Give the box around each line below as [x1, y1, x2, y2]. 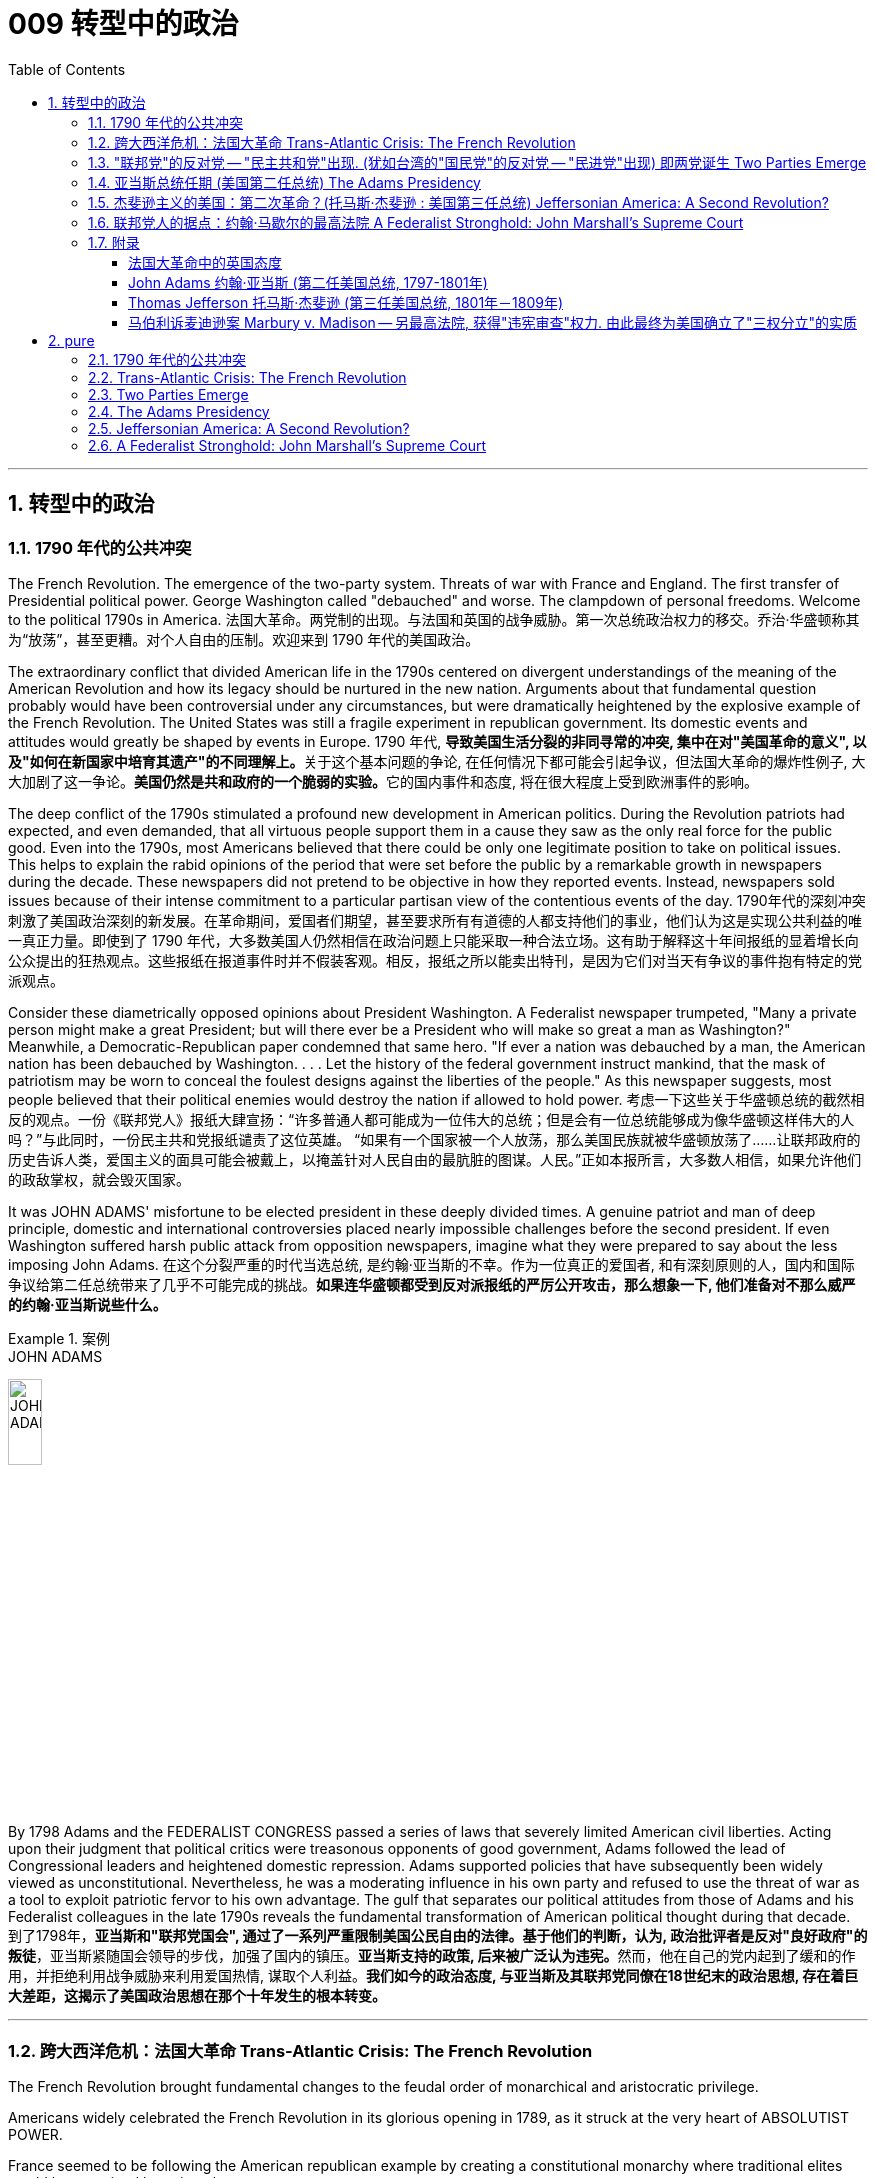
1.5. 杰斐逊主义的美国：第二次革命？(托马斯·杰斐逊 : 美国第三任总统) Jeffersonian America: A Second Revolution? [88, 193, 829, 211]
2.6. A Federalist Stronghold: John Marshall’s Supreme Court [88, 436, 487, 454]
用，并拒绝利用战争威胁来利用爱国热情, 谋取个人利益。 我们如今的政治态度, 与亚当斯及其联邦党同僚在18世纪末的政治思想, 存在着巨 [8, 1967, 859, 1985]
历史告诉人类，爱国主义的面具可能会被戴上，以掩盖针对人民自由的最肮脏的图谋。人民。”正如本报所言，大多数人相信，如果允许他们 [8, 1150, 862, 1168]
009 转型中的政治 [8, 7, 239, 41]
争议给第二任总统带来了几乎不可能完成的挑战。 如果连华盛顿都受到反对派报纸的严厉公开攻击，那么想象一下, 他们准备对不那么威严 [8, 1275, 856, 1293]
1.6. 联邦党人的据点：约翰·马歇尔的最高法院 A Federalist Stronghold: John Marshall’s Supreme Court [88, 213, 744, 231]
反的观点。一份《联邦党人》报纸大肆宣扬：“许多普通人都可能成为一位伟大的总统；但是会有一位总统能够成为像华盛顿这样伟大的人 [8, 1110, 855, 1128]
